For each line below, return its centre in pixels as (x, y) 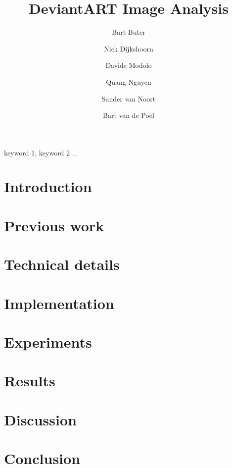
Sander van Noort (129, 98)
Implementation (59, 303)
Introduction (48, 186)
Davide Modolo (129, 65)
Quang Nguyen (129, 81)
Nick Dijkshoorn (129, 48)
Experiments (48, 341)
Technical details (62, 264)
